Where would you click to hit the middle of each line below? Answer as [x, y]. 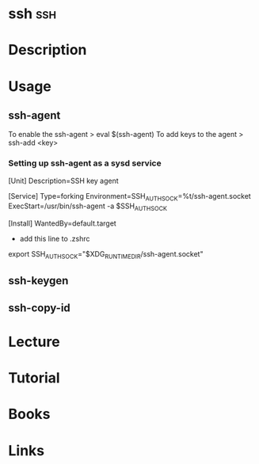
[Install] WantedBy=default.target [62, 223]
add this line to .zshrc [55, 239]
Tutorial [34, 378]
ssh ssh [32, 14]
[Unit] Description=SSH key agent [63, 181]
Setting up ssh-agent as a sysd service [85, 163]
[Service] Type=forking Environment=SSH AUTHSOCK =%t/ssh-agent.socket [129, 197]
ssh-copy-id [40, 308]
